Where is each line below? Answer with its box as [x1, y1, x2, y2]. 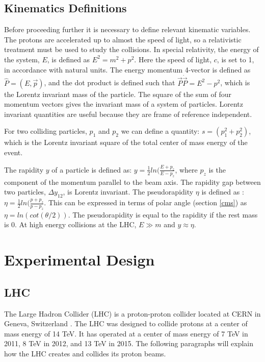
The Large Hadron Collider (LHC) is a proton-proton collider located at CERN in [4, 308, 261, 319]
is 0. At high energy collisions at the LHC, [4, 219, 137, 230]
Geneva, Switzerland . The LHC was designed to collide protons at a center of [4, 318, 248, 329]
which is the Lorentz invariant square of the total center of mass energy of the [4, 137, 248, 148]
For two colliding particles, [4, 126, 87, 136]
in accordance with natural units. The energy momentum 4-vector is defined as [4, 64, 251, 75]
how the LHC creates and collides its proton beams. [4, 348, 166, 358]
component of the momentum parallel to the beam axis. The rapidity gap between [4, 176, 261, 187]
